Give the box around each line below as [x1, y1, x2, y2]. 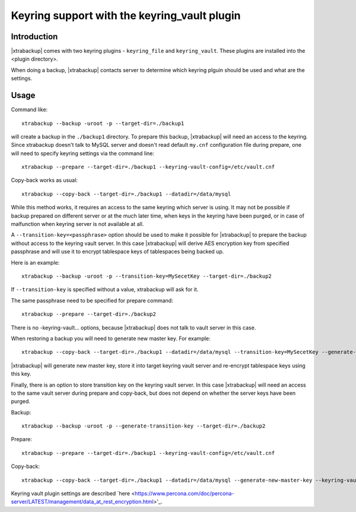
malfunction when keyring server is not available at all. [11, 221, 144, 228]
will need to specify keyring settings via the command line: [11, 149, 154, 157]
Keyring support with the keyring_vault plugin [11, 9, 241, 22]
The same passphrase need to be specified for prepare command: [11, 297, 173, 304]
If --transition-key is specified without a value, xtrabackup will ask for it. [11, 286, 199, 293]
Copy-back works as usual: [11, 177, 78, 184]
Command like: [11, 106, 48, 113]
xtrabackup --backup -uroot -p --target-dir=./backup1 [21, 120, 185, 127]
